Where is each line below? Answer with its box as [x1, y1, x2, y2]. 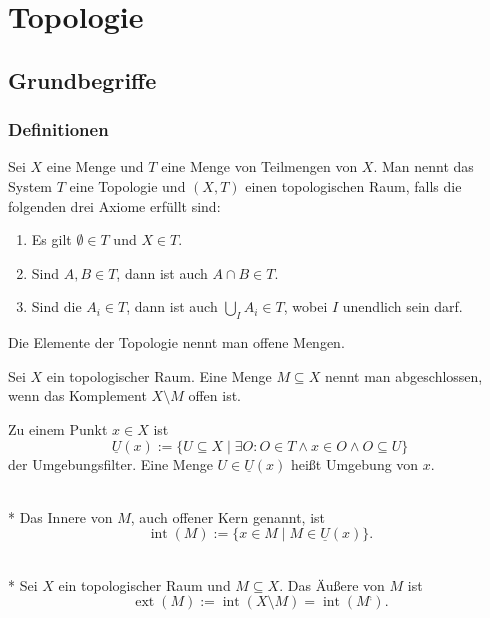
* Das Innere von [8, 506, 113, 527]
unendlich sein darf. [342, 296, 463, 317]
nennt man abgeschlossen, [324, 365, 483, 386]
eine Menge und [46, 156, 144, 177]
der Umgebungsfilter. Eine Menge [8, 453, 213, 474]
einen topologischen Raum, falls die [245, 175, 462, 196]
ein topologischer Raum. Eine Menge [46, 365, 272, 386]
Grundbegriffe [8, 64, 157, 95]
